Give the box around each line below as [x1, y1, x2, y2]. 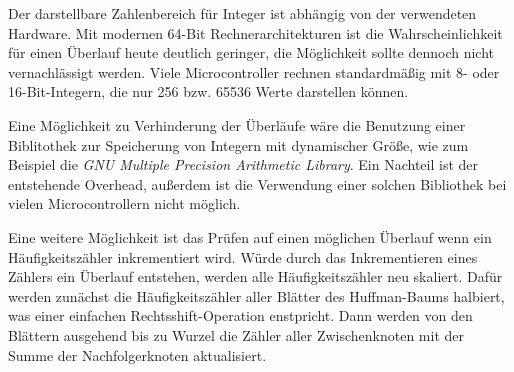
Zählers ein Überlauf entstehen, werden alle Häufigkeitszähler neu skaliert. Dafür [8, 266, 503, 287]
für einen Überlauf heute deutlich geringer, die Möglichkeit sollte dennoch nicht [8, 42, 494, 63]
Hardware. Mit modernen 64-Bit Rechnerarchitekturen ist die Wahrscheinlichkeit [8, 22, 503, 43]
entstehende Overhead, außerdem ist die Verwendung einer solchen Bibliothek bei [8, 173, 507, 194]
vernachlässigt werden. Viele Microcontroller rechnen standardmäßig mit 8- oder [8, 61, 500, 82]
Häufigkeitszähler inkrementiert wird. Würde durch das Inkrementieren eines [8, 246, 478, 267]
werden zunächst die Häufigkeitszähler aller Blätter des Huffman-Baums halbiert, [8, 285, 505, 306]
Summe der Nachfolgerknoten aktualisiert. [8, 344, 267, 365]
